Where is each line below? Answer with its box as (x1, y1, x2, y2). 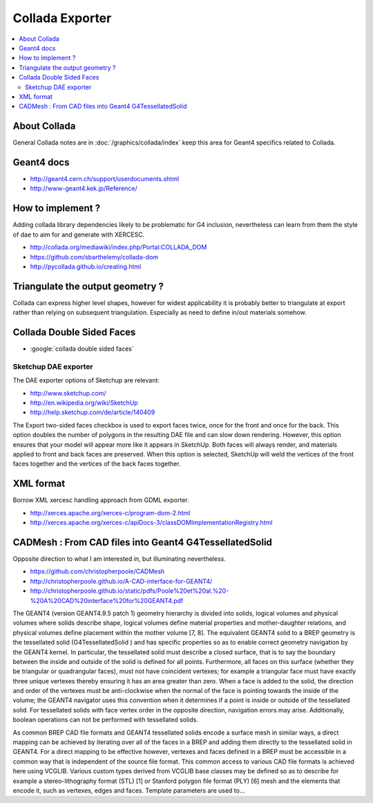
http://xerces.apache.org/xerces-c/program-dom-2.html (30, 508, 191, 517)
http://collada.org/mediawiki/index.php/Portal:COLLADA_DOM (30, 243, 207, 252)
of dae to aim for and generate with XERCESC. (12, 230, 145, 239)
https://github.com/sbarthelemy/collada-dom (30, 252, 159, 261)
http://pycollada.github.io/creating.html (30, 262, 142, 270)
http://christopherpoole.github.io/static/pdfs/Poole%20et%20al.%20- (30, 587, 229, 595)
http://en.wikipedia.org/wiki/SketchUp (30, 398, 138, 407)
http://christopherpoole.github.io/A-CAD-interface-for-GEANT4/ (30, 577, 213, 585)
